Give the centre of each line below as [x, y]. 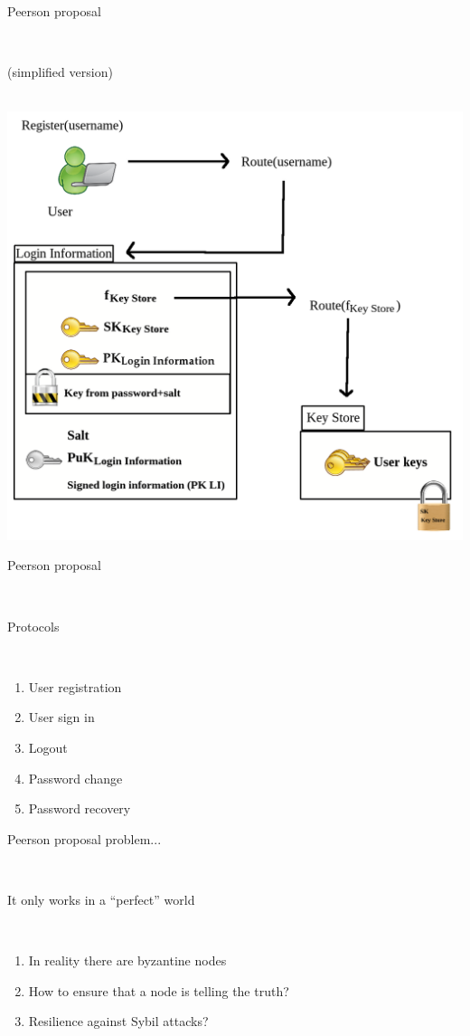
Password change [75, 778]
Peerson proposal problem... [85, 838]
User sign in [61, 717]
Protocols [33, 626]
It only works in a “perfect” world [101, 899]
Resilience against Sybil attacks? [118, 1021]
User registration [75, 686]
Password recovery [80, 808]
